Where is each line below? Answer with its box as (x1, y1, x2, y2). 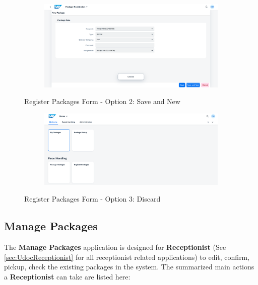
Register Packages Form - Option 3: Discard (24, 194, 161, 204)
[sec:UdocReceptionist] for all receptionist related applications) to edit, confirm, (4, 251, 250, 262)
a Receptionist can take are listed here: (4, 271, 131, 281)
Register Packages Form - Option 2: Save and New (24, 96, 180, 107)
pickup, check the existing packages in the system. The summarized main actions (4, 261, 254, 272)
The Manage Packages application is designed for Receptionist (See (4, 241, 226, 252)
